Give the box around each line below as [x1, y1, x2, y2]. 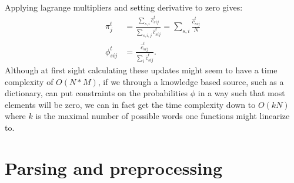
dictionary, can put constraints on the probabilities [5, 87, 188, 99]
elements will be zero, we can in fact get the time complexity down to [5, 98, 256, 110]
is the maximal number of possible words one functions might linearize [35, 110, 290, 122]
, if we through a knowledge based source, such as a [98, 75, 284, 87]
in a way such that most [198, 87, 285, 99]
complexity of [5, 75, 54, 87]
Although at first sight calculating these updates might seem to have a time [5, 63, 278, 76]
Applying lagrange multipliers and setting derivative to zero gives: [5, 1, 243, 13]
